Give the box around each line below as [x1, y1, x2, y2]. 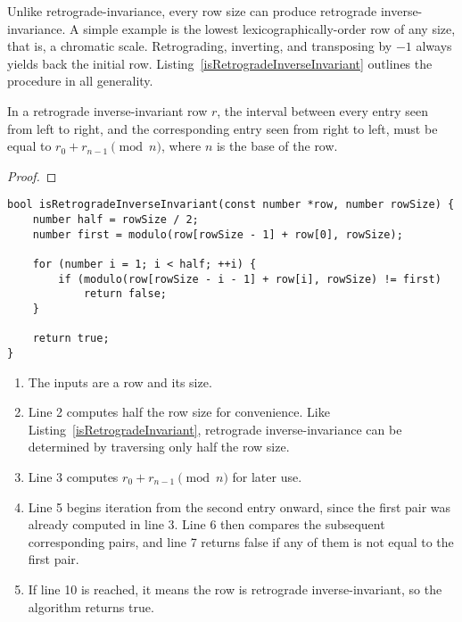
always [416, 37, 452, 55]
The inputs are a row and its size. [28, 372, 212, 391]
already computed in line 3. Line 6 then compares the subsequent [28, 515, 385, 534]
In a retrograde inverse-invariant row [7, 101, 208, 120]
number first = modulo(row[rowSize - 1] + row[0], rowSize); [32, 228, 403, 241]
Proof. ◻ [7, 166, 57, 185]
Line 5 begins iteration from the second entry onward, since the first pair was [28, 497, 451, 516]
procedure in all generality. [7, 71, 153, 90]
